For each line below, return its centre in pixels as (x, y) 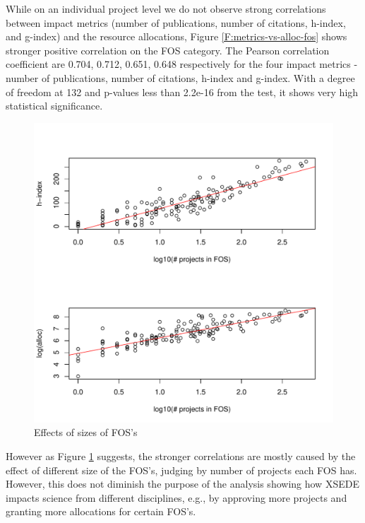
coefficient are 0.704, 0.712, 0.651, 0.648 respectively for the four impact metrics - (182, 64)
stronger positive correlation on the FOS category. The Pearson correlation (168, 50)
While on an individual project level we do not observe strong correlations (166, 8)
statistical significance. (54, 106)
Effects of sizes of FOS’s (86, 432)
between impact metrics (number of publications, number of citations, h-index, (176, 22)
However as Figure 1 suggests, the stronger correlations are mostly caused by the (181, 456)
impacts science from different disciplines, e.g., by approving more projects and (176, 497)
